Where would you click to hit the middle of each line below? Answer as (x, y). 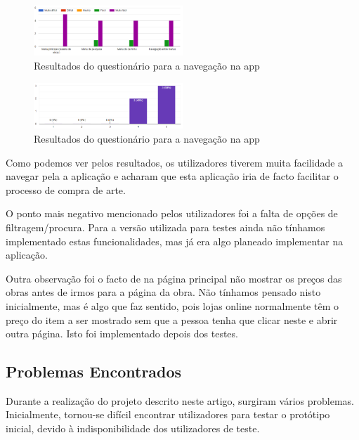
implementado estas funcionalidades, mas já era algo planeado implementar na (175, 241)
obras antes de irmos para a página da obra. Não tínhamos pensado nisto (163, 292)
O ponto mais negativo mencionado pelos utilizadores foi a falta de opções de (172, 213)
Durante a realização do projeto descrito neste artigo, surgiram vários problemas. (180, 400)
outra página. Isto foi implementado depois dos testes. (122, 334)
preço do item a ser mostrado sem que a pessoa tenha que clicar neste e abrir (172, 319)
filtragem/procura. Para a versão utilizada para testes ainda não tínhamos (165, 227)
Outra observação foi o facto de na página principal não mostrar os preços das (174, 278)
